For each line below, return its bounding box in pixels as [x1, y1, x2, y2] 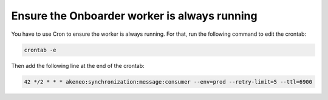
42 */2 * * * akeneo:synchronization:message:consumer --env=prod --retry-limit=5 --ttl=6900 [24, 78, 313, 85]
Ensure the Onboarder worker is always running [11, 9, 258, 22]
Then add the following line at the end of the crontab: [11, 62, 145, 69]
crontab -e [24, 46, 56, 53]
